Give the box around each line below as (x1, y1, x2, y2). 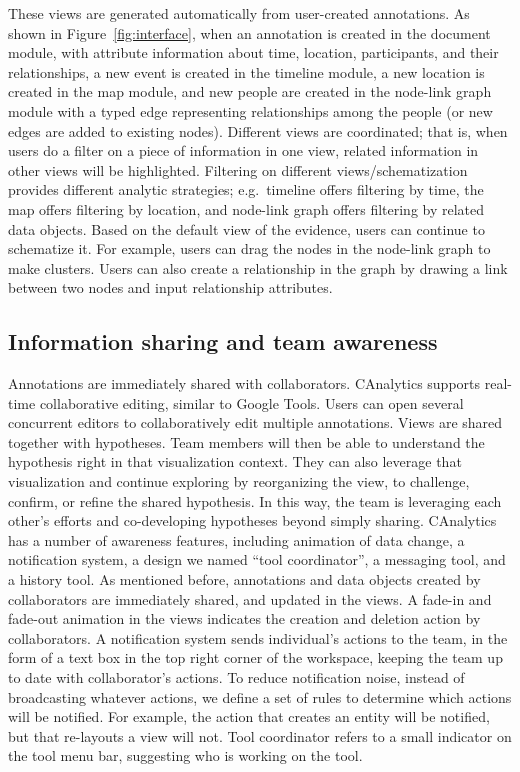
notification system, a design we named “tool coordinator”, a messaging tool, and (8, 549, 506, 570)
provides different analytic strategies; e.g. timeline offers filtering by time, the (8, 179, 484, 200)
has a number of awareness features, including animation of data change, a (8, 529, 465, 550)
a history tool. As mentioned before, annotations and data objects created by (8, 569, 481, 590)
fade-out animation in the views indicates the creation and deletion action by (8, 608, 481, 629)
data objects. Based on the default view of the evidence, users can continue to (8, 218, 485, 239)
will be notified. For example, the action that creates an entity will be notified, (8, 706, 490, 727)
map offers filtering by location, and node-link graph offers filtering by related (8, 198, 485, 219)
